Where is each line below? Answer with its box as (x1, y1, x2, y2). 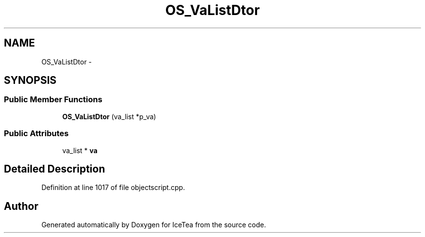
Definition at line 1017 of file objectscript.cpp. (41, 183, 185, 192)
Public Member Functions (4, 95, 102, 105)
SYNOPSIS (4, 74, 57, 87)
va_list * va (62, 146, 98, 155)
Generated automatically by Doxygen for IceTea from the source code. (41, 221, 266, 229)
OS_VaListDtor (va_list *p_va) (62, 112, 156, 121)
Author (4, 200, 38, 212)
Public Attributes (4, 128, 69, 139)
